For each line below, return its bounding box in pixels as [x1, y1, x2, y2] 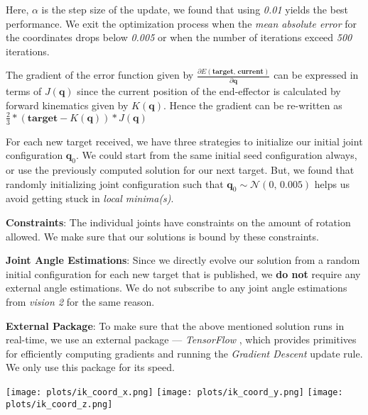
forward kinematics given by [6, 97, 129, 112]
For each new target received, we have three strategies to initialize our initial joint [6, 133, 363, 148]
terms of [6, 84, 42, 99]
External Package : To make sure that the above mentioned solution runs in [6, 318, 345, 333]
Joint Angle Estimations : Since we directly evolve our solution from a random [6, 253, 360, 267]
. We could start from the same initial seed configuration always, [76, 148, 357, 162]
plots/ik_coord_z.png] [6, 399, 113, 409]
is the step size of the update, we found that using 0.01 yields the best [41, 2, 349, 16]
